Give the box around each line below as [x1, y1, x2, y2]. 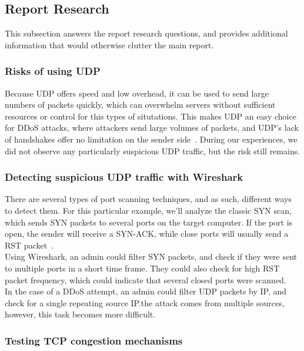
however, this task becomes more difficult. [5, 308, 156, 320]
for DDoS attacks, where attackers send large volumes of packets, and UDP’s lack [5, 121, 299, 134]
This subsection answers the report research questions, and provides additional [5, 27, 288, 39]
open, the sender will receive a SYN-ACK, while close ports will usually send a [5, 227, 289, 240]
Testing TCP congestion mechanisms [5, 333, 183, 347]
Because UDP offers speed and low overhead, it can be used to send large [5, 87, 269, 99]
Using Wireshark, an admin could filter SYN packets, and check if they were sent [5, 250, 298, 263]
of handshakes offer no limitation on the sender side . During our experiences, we [5, 133, 298, 145]
